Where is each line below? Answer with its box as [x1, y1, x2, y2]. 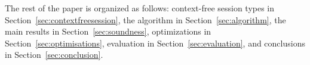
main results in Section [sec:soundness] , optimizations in [5, 25, 211, 38]
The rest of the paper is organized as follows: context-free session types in [5, 2, 275, 14]
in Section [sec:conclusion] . [5, 48, 103, 61]
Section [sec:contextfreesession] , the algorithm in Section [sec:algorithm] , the [5, 13, 286, 26]
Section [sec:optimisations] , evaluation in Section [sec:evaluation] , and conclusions [5, 36, 305, 49]
